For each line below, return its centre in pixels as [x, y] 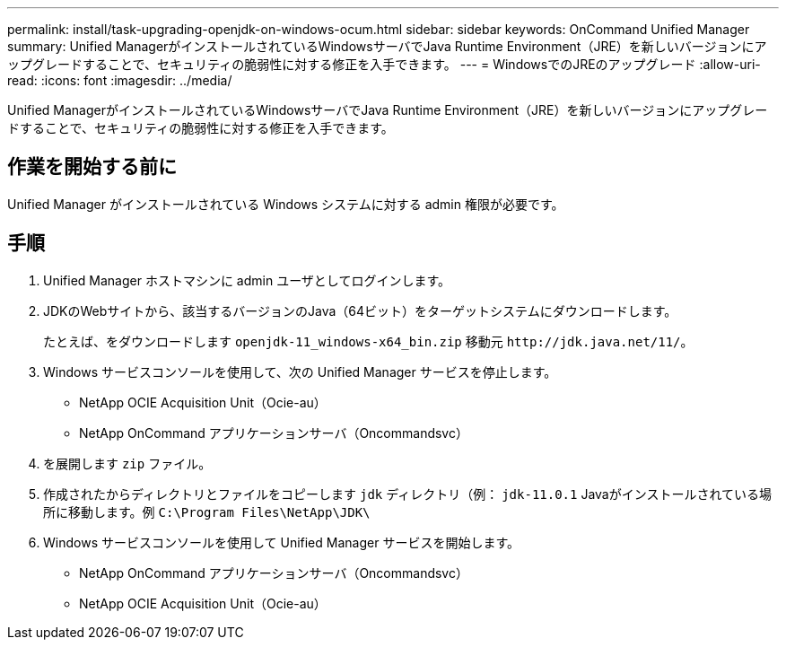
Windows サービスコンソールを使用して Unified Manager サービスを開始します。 [281, 542]
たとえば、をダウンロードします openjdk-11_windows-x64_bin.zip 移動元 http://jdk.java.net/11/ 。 [368, 341]
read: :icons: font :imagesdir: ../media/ [120, 80]
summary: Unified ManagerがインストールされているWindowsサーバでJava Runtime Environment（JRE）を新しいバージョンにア [387, 46]
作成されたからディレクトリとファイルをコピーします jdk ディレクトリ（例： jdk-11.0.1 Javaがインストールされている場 [408, 494]
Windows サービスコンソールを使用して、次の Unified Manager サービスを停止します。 [300, 372]
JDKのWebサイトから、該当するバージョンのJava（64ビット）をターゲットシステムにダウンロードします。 [360, 310]
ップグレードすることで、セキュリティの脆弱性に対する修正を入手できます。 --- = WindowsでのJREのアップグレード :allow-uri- [384, 64]
